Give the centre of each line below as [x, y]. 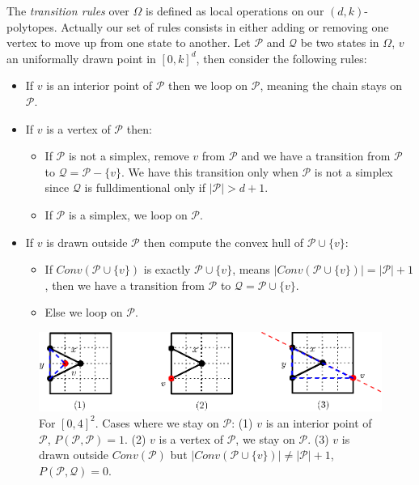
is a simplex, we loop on [128, 214]
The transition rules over [68, 11]
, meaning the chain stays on [331, 85]
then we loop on [208, 85]
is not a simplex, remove [129, 156]
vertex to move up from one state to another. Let [129, 43]
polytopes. [32, 26]
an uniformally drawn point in [81, 58]
